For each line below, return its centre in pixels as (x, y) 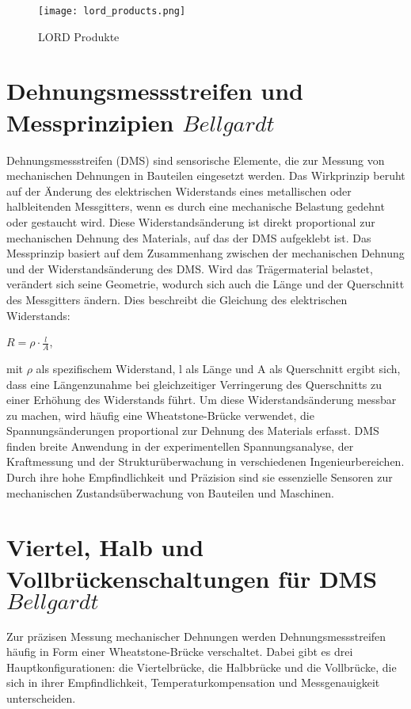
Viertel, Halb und (105, 547)
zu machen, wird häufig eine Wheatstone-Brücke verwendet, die (160, 415)
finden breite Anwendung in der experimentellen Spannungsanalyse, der (180, 446)
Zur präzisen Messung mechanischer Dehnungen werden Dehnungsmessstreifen (196, 636)
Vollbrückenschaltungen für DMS (192, 578)
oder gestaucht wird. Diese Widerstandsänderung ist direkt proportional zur (191, 221)
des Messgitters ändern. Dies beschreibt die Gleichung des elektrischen (177, 299)
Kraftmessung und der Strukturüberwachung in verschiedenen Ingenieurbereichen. (205, 461)
